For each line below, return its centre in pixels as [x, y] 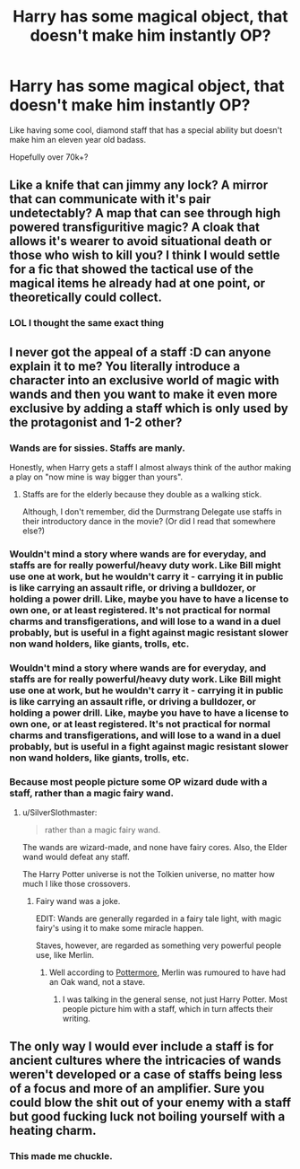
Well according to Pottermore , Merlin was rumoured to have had [167, 972]
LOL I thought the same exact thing [86, 323]
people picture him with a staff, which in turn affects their [167, 1009]
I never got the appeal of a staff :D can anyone [140, 352]
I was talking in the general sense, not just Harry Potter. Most [175, 999]
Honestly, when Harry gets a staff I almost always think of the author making [150, 467]
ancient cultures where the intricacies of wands [146, 1061]
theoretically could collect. [86, 298]
